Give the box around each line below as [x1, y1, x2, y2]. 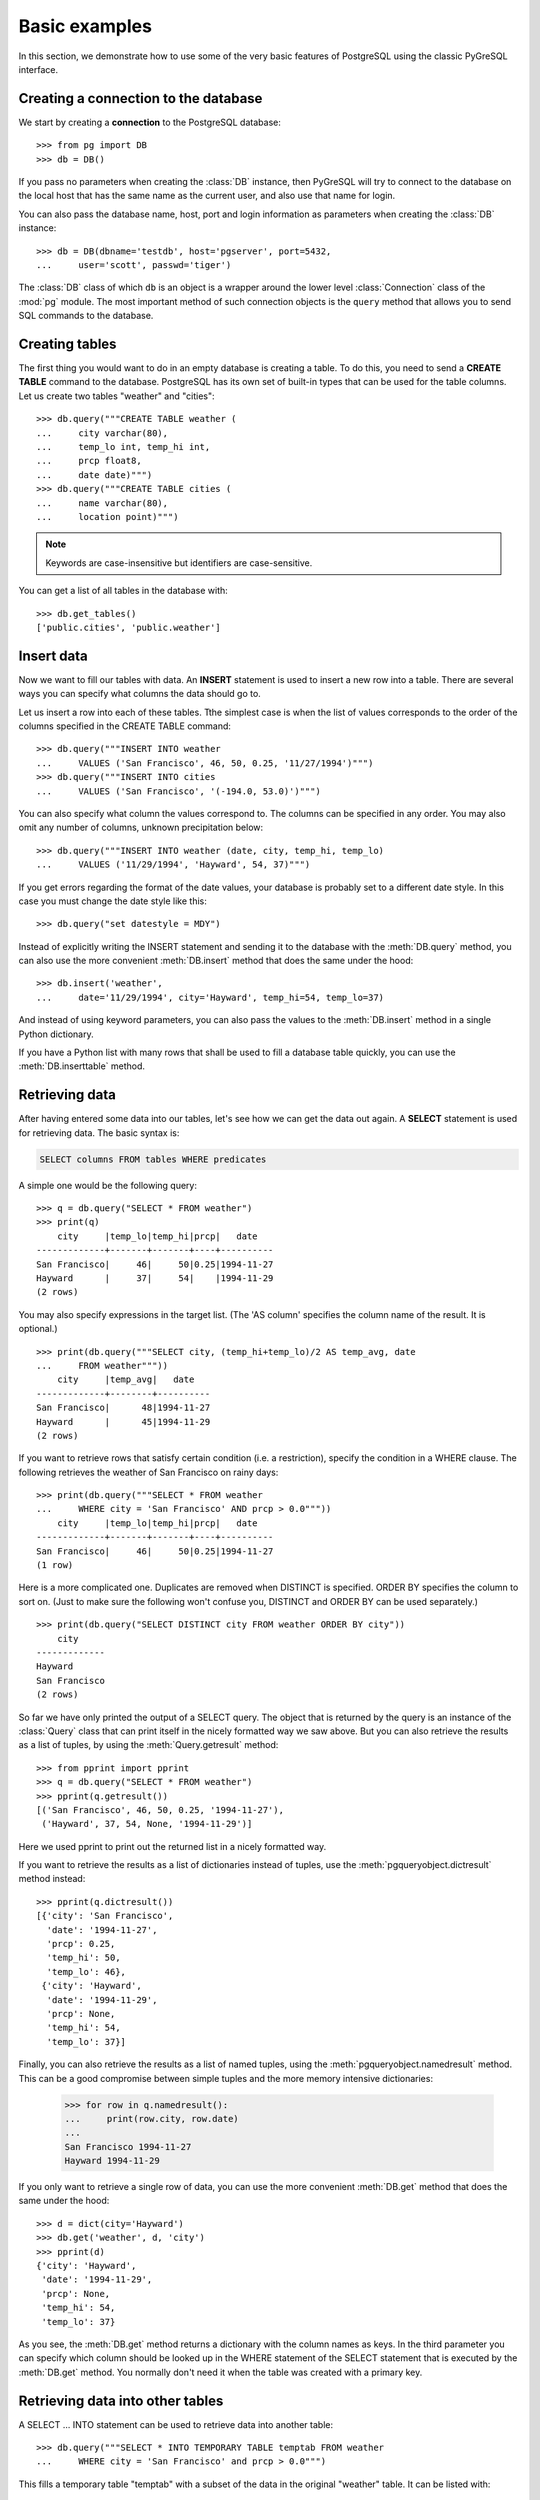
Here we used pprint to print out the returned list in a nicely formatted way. [18, 1840, 327, 1852]
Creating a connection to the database [18, 90, 263, 107]
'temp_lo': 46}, [46, 1966, 127, 1977]
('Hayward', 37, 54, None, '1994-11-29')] [41, 1818, 253, 1830]
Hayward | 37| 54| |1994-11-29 [36, 1273, 274, 1284]
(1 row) [36, 1560, 74, 1571]
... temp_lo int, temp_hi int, [36, 441, 211, 452]
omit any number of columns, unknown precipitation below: [18, 821, 264, 834]
